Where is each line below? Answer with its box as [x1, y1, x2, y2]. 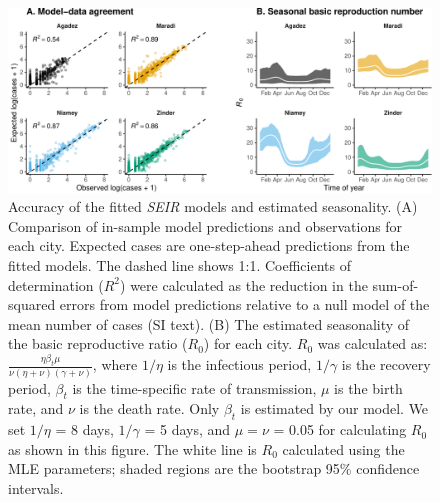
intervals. [8, 477, 64, 498]
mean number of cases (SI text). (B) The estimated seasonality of [8, 313, 410, 334]
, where [92, 354, 138, 375]
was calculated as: [317, 333, 428, 354]
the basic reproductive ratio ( [8, 333, 188, 354]
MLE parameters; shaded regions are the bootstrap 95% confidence [8, 458, 420, 479]
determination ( [8, 274, 104, 295]
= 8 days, [55, 419, 114, 440]
